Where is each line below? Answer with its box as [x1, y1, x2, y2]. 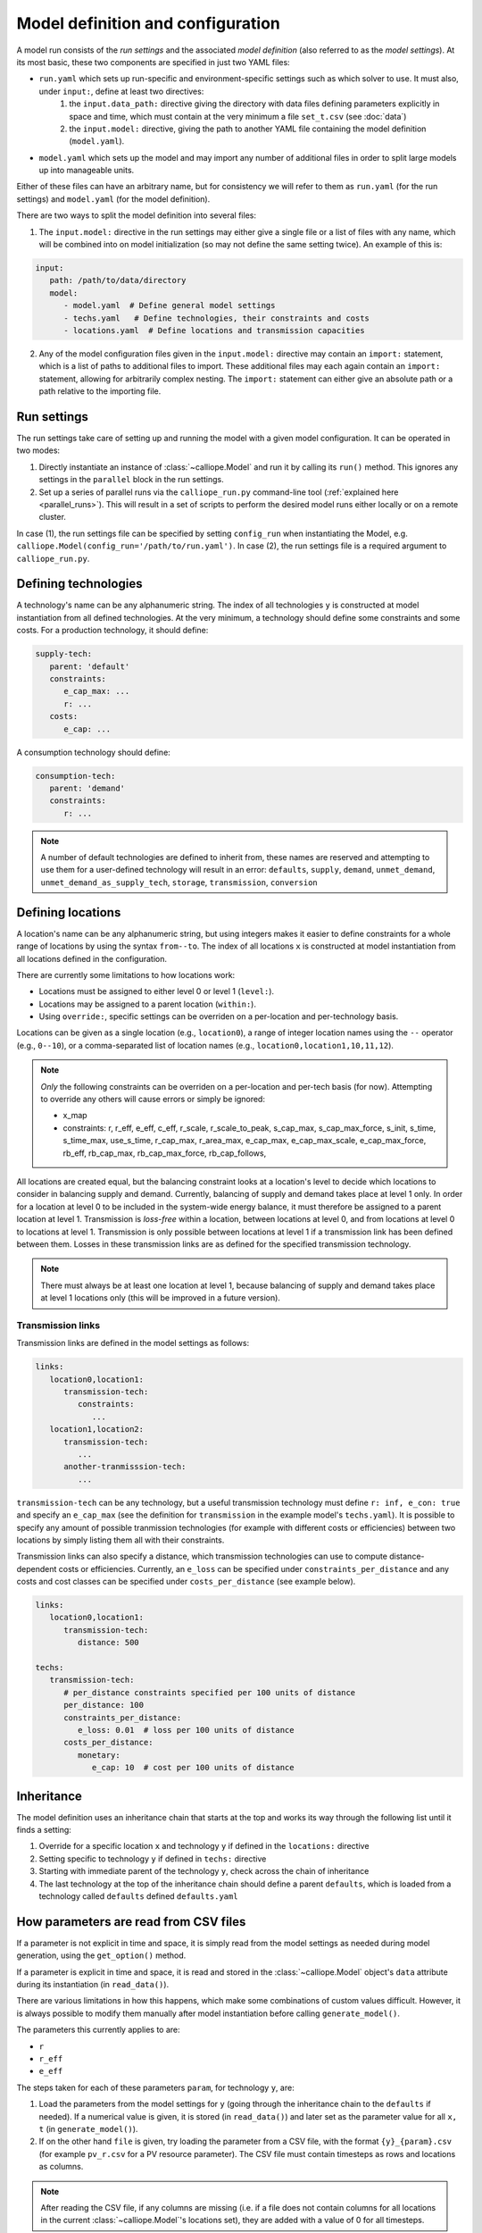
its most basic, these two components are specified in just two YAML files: [16, 56, 290, 67]
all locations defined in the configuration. [16, 953, 168, 964]
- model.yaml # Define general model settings [63, 300, 276, 311]
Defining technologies [16, 576, 143, 591]
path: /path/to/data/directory [49, 275, 187, 286]
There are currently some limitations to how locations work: [16, 969, 236, 980]
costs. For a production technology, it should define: [16, 625, 209, 636]
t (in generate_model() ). [38, 2123, 138, 2134]
